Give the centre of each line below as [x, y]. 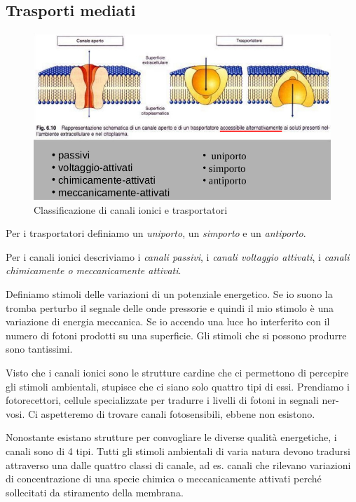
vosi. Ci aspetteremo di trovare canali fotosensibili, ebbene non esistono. [160, 413]
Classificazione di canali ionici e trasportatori [131, 209]
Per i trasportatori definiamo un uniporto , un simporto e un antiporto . [156, 233]
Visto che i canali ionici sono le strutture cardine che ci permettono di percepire [177, 373]
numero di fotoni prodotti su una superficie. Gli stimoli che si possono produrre [176, 335]
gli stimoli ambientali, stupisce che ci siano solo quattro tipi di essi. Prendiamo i [178, 386]
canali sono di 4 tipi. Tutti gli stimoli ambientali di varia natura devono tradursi [178, 451]
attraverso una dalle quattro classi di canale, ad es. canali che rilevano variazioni [178, 464]
